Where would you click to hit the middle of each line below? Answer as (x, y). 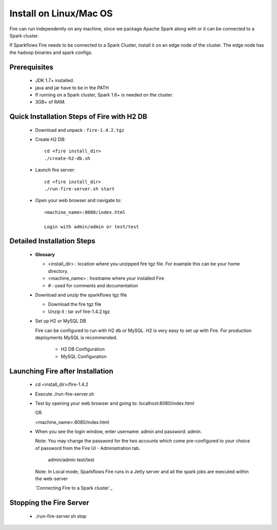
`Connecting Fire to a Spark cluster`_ (74, 488)
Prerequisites (31, 67)
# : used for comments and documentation (93, 285)
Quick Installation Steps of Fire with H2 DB (78, 117)
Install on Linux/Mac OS (61, 13)
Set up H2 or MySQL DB (61, 321)
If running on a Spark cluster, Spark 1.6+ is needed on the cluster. (104, 94)
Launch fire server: (55, 170)
